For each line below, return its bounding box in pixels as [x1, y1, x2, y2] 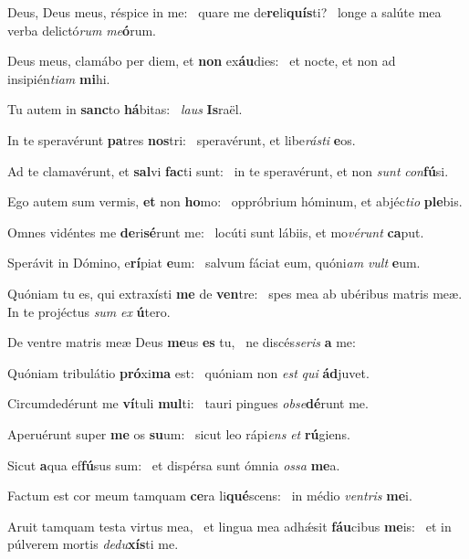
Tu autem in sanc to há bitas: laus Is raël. [7, 100, 243, 119]
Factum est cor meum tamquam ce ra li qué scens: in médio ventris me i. [7, 486, 412, 505]
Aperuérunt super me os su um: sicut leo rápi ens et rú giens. [7, 424, 350, 443]
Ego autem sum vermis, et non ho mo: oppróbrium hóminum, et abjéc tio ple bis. [7, 192, 463, 211]
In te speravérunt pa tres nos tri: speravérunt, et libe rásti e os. [7, 130, 356, 149]
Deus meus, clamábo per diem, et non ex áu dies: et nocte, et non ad [7, 51, 396, 70]
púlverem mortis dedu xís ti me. [7, 534, 179, 554]
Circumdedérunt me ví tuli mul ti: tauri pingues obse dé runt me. [7, 394, 369, 413]
